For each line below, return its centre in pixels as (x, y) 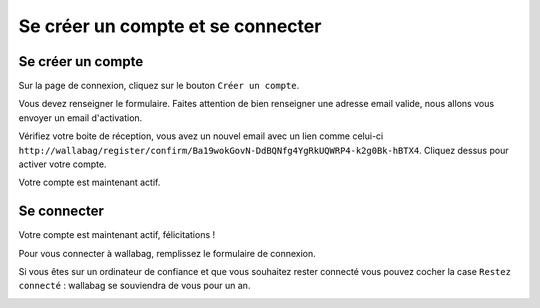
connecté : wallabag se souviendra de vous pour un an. (134, 286)
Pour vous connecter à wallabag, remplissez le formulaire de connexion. (167, 253)
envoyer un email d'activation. (80, 117)
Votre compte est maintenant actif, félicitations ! (117, 235)
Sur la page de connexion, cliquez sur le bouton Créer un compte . (159, 86)
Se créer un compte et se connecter (170, 26)
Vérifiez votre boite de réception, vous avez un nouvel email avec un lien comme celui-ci (201, 136)
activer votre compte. (62, 164)
